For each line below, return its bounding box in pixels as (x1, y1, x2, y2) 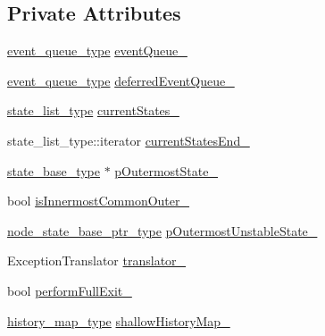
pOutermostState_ (114, 161, 218, 180)
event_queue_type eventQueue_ (7, 41, 187, 60)
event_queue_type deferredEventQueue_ (7, 71, 235, 89)
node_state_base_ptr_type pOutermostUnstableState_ (7, 221, 318, 239)
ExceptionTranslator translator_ (7, 251, 187, 270)
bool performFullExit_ (7, 281, 132, 299)
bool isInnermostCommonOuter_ (7, 191, 190, 210)
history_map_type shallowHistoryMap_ (7, 311, 230, 330)
